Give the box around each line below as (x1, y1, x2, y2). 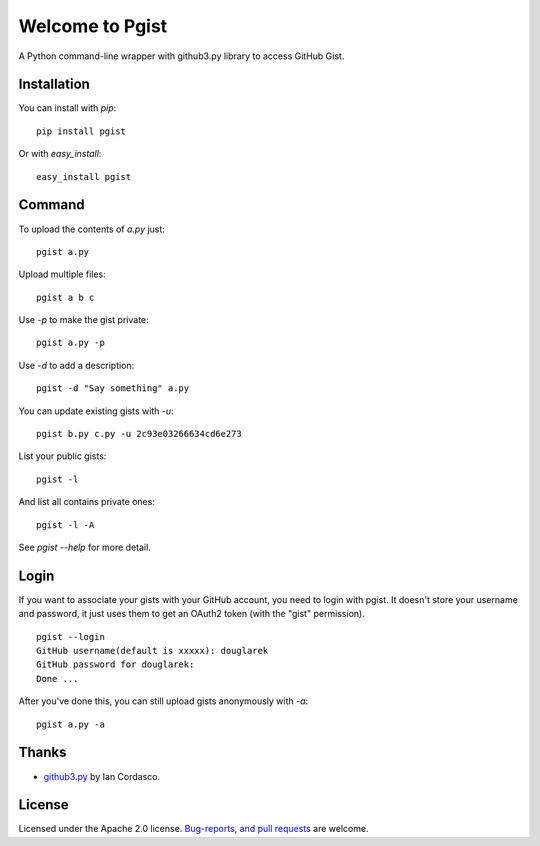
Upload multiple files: (18, 268, 107, 280)
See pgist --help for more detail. (18, 541, 152, 553)
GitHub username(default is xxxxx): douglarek (36, 645, 269, 657)
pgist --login (36, 631, 105, 642)
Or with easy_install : (18, 148, 102, 160)
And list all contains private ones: (18, 496, 155, 508)
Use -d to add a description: (18, 359, 135, 371)
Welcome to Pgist (18, 15, 168, 37)
